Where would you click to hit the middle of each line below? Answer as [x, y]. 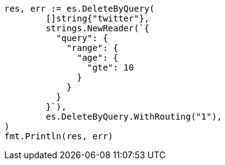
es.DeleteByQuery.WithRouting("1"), [134, 117]
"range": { [93, 48]
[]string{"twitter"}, [98, 18]
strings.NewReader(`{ [98, 28]
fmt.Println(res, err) [59, 136]
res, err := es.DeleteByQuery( [80, 9]
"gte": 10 [110, 67]
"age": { [98, 58]
